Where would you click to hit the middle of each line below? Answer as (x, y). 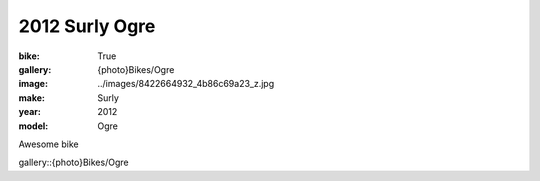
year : (30, 112)
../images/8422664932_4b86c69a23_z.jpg (186, 84)
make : (31, 97)
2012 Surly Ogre (87, 26)
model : (33, 126)
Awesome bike (48, 144)
